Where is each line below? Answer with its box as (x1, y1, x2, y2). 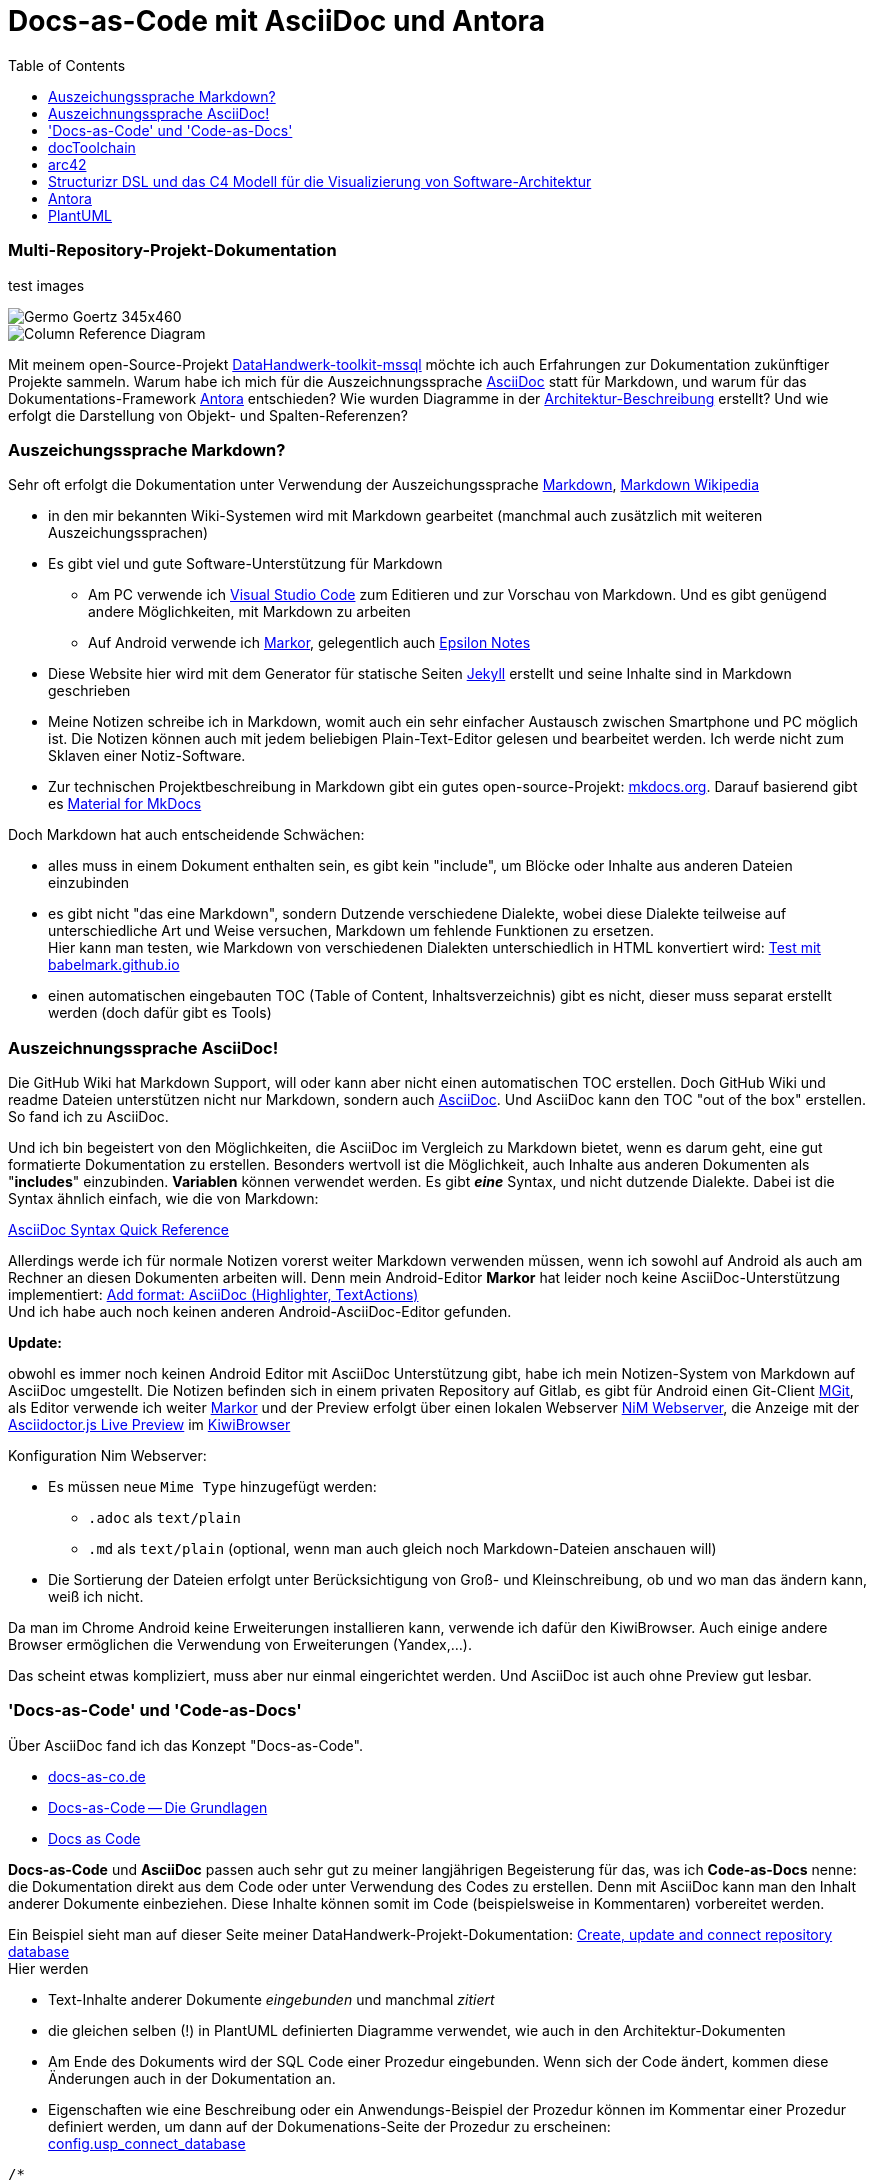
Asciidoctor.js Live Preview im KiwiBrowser (8, 1416, 291, 1433)
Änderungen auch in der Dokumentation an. (48, 2069, 336, 2087)
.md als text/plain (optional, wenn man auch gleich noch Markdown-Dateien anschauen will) (88, 1540, 717, 1557)
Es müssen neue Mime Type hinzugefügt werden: (48, 1478, 377, 1495)
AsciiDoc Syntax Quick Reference (8, 1221, 229, 1238)
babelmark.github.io (48, 956, 180, 974)
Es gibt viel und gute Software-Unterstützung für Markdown (48, 555, 443, 573)
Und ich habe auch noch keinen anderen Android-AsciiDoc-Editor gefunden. (8, 1303, 512, 1320)
